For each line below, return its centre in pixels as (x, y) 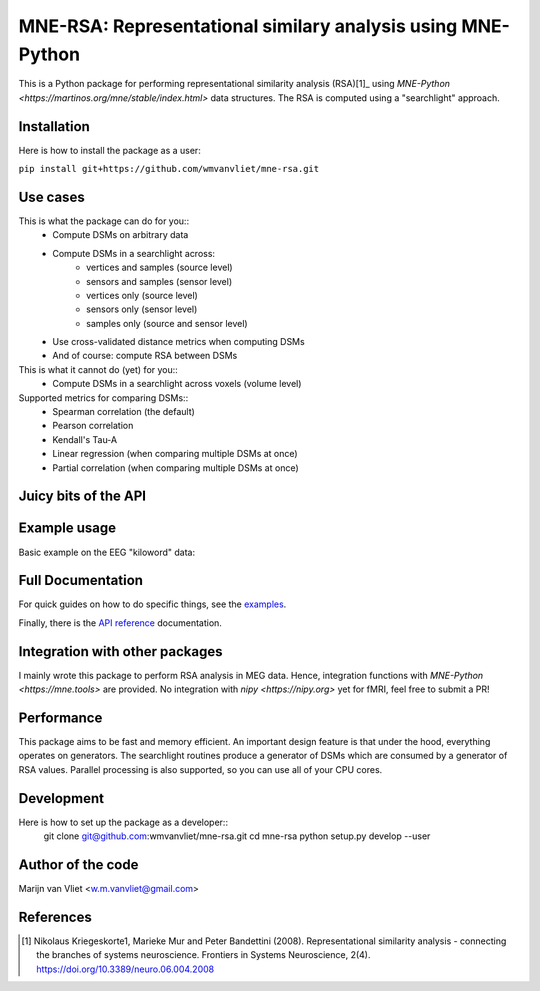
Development (61, 798)
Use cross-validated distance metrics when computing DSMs (178, 342)
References (55, 916)
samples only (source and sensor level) (167, 323)
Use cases (51, 196)
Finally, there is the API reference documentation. (120, 622)
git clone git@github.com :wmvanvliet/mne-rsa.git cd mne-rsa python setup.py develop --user (237, 836)
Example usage (67, 528)
